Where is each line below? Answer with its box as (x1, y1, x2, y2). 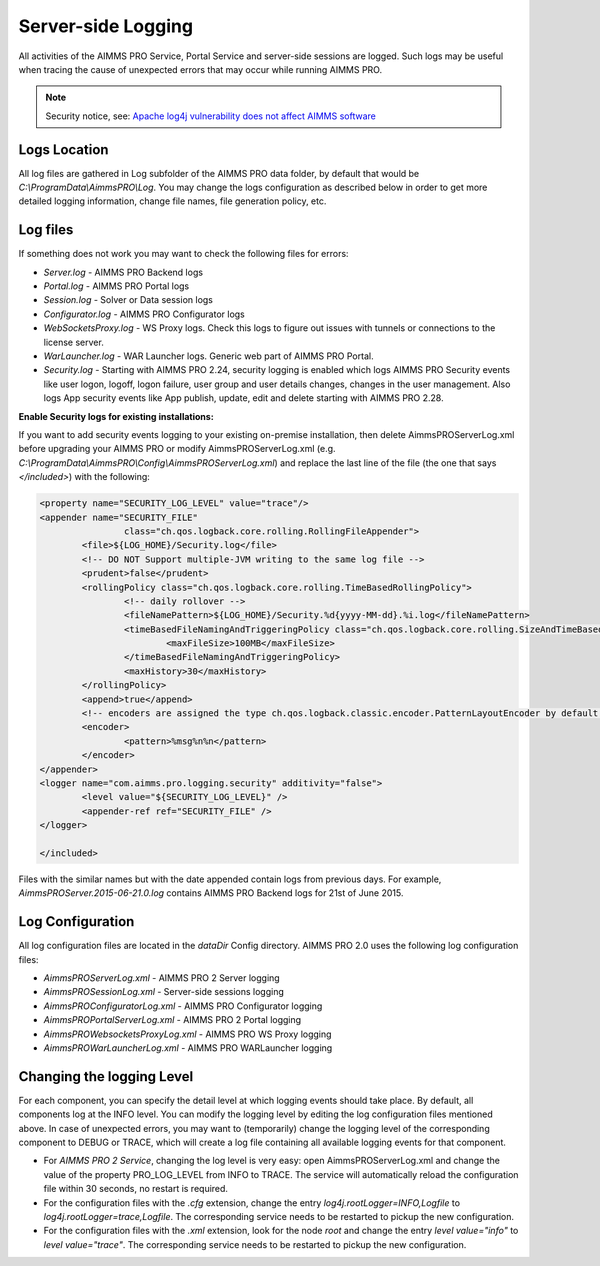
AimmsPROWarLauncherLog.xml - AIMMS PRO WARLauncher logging (43, 1041, 333, 1054)
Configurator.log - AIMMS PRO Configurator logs (43, 308, 245, 320)
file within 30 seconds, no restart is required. (43, 1183, 229, 1195)
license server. (43, 336, 104, 348)
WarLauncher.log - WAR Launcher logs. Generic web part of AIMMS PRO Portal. (43, 350, 374, 362)
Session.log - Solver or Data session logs (43, 294, 214, 306)
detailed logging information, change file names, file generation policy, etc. (18, 195, 327, 207)
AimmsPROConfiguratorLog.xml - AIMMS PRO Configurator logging (43, 1000, 323, 1012)
